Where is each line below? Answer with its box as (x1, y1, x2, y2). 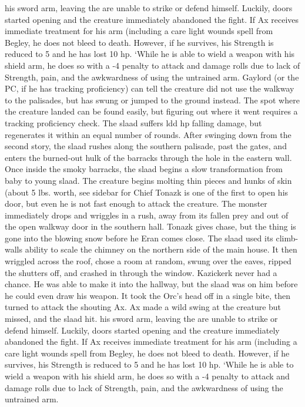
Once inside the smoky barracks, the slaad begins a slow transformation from (5, 163, 283, 175)
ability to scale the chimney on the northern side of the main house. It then (25, 243, 297, 255)
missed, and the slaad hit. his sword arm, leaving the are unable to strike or (5, 312, 278, 325)
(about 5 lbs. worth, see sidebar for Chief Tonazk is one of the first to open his (5, 186, 289, 198)
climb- (276, 231, 299, 244)
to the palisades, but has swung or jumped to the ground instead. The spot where (5, 93, 300, 106)
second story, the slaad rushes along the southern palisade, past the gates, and (5, 140, 287, 152)
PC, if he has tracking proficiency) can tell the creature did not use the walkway (5, 82, 294, 95)
